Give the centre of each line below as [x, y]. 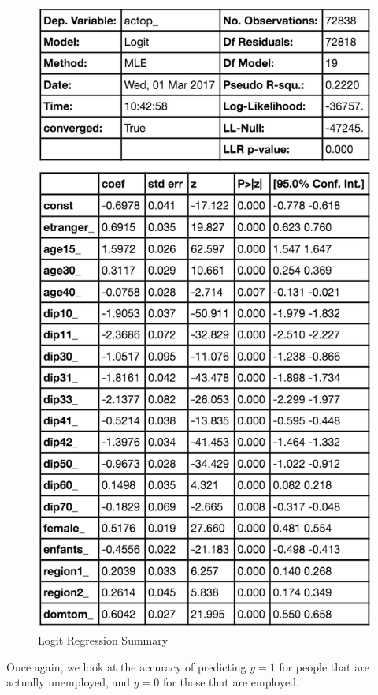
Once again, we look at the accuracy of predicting [126, 666]
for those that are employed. [231, 682]
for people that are [324, 666]
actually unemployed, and [69, 682]
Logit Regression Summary [103, 640]
